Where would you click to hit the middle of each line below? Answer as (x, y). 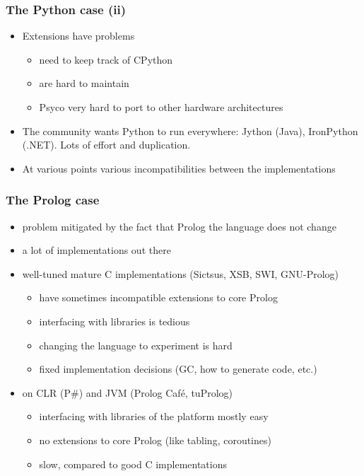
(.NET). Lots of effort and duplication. (106, 145)
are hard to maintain (84, 83)
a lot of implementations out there (96, 250)
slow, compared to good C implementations (133, 464)
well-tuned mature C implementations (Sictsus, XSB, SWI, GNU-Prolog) (181, 273)
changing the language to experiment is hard (136, 345)
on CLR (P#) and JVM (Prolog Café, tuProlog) (128, 392)
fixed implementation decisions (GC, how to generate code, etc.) (178, 369)
